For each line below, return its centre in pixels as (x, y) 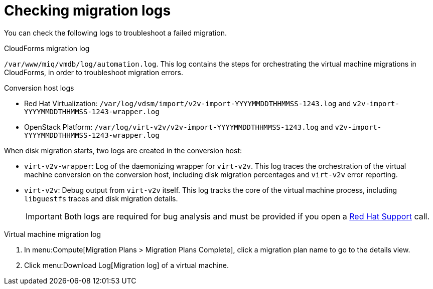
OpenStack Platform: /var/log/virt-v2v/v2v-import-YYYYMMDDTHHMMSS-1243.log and (179, 127)
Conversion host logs (39, 88)
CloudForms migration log (47, 48)
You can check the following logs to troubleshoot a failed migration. (115, 33)
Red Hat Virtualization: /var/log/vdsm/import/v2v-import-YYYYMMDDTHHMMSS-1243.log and (188, 103)
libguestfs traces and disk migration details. (101, 198)
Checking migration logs (88, 11)
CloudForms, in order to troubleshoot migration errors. (94, 72)
